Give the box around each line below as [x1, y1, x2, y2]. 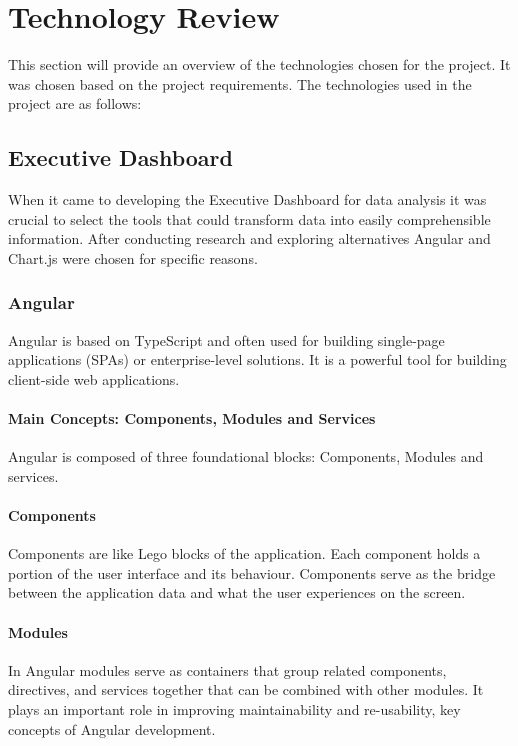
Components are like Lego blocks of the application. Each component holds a [8, 543, 481, 564]
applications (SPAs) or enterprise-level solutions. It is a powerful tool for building [8, 349, 507, 370]
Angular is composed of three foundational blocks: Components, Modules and [8, 446, 484, 467]
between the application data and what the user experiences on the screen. [8, 582, 466, 603]
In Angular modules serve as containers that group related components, [8, 659, 447, 680]
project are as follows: [8, 93, 142, 114]
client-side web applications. [8, 368, 180, 389]
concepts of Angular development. [8, 718, 216, 739]
